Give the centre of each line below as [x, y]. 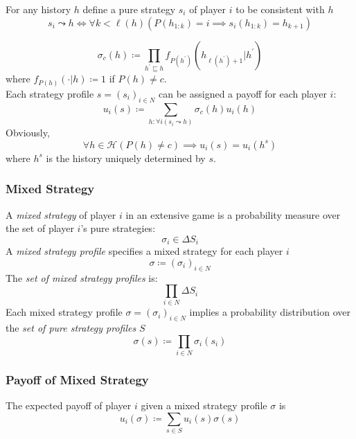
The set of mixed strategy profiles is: [82, 277]
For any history [38, 9]
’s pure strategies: [118, 228]
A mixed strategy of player [61, 214]
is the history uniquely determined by [126, 158]
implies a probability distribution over [270, 312]
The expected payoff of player [69, 405]
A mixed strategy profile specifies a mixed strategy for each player [144, 251]
